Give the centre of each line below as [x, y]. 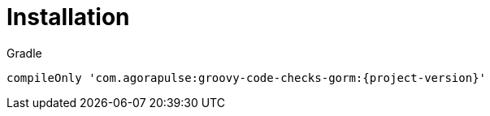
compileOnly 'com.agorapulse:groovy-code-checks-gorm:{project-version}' [247, 77]
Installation [68, 17]
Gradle [24, 53]
